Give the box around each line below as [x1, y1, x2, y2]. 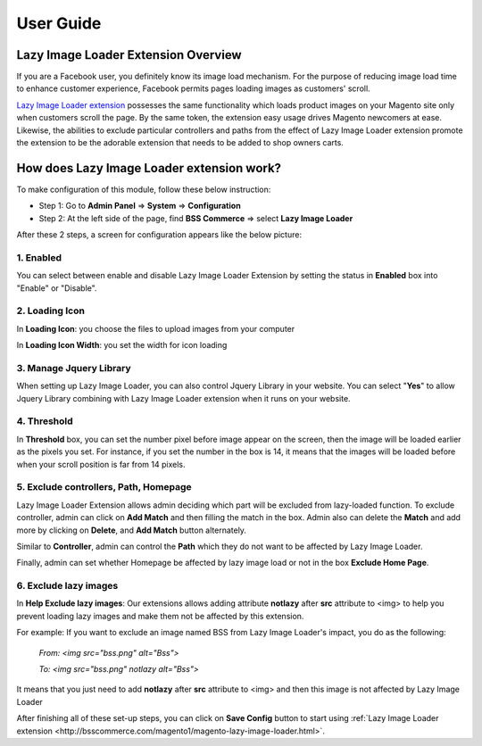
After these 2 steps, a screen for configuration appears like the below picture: [16, 229, 303, 240]
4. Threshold [16, 415, 73, 427]
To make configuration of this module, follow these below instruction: [16, 184, 271, 195]
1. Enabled [16, 251, 62, 263]
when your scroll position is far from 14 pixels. [16, 459, 186, 469]
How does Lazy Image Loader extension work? [16, 161, 281, 176]
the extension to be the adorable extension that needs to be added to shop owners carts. [16, 137, 344, 148]
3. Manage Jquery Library [16, 361, 131, 374]
